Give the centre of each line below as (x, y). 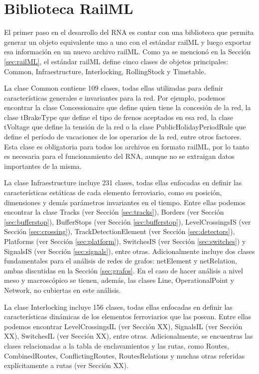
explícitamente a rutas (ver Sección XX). (66, 365)
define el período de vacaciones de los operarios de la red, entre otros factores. (123, 137)
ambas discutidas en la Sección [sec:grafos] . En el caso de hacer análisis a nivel (124, 270)
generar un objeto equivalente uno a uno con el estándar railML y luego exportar (128, 42)
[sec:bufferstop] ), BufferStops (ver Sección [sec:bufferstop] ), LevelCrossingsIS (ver (128, 221)
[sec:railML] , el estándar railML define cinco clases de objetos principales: (116, 61)
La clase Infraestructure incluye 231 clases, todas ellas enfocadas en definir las (123, 183)
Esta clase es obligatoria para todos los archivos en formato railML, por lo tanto (127, 146)
